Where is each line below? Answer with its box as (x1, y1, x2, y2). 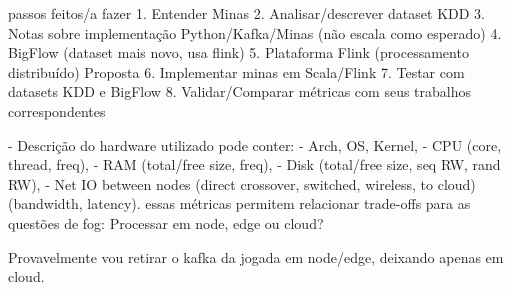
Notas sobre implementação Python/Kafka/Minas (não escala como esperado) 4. (8, 22, 502, 43)
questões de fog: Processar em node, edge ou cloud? (8, 212, 324, 233)
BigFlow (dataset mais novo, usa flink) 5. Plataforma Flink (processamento (8, 42, 469, 63)
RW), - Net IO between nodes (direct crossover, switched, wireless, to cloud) (8, 173, 476, 194)
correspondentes (8, 100, 106, 121)
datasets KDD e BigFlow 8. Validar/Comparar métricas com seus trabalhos (8, 81, 472, 102)
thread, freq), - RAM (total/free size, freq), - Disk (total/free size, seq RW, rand (8, 154, 501, 175)
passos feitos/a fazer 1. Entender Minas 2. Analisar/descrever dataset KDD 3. (8, 3, 485, 23)
